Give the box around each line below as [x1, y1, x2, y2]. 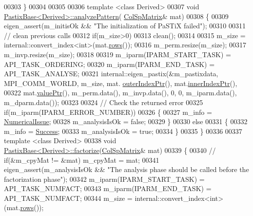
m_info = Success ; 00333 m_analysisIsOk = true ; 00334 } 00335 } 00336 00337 [4, 126, 242, 136]
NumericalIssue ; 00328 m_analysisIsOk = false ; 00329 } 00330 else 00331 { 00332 [4, 116, 248, 127]
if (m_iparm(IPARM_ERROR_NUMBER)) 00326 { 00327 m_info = [4, 107, 212, 117]
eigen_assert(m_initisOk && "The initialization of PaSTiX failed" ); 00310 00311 [4, 21, 246, 31]
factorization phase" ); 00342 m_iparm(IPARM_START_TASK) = [4, 173, 205, 184]
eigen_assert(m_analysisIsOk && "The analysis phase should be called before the [4, 164, 249, 174]
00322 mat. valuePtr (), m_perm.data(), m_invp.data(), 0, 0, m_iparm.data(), [4, 87, 237, 98]
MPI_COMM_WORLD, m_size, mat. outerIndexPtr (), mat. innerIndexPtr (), [4, 78, 237, 88]
